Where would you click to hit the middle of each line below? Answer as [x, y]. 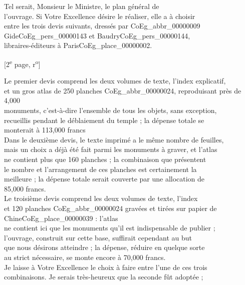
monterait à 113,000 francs [45, 130]
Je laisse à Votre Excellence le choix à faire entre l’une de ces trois [106, 267]
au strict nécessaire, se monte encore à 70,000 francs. [85, 257]
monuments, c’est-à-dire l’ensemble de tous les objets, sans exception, [110, 110]
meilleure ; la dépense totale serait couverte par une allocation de [104, 179]
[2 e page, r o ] [22, 63]
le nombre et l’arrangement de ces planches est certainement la [100, 169]
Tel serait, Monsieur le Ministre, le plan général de [82, 6]
